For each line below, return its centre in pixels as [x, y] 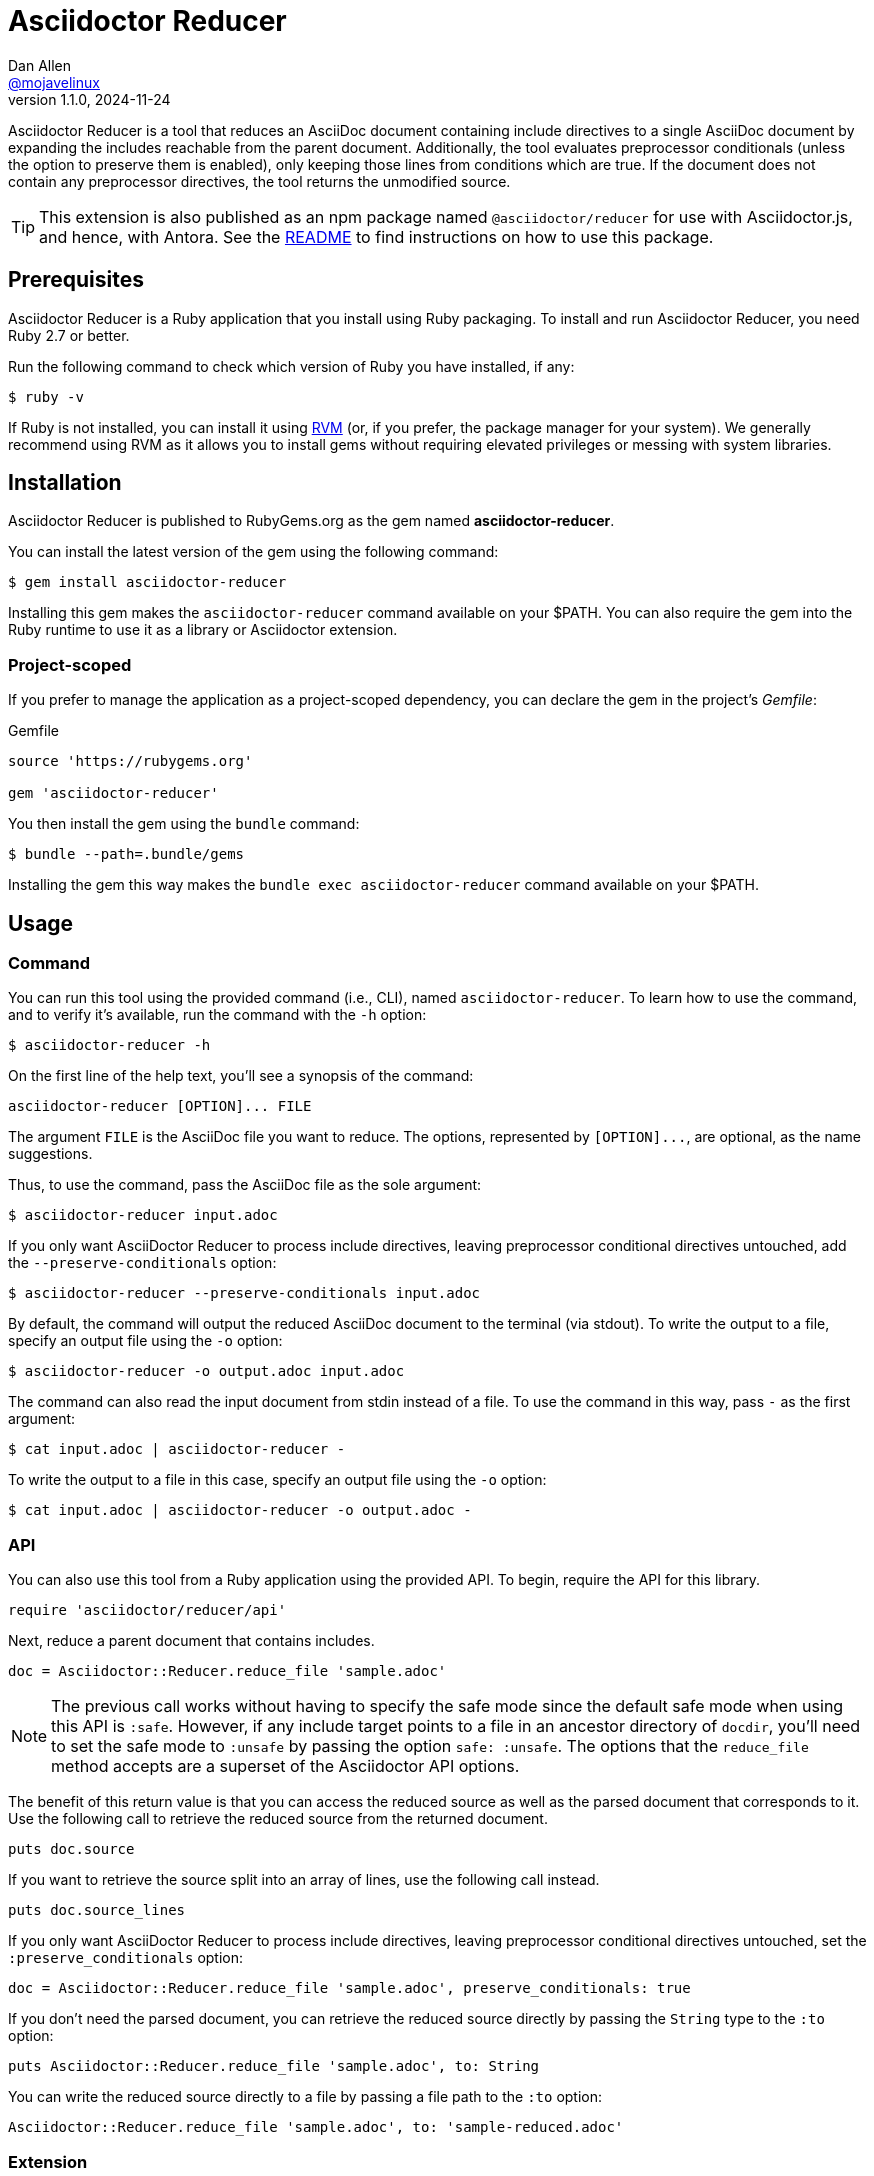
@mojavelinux [54, 82]
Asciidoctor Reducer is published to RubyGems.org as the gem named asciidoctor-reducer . [311, 521]
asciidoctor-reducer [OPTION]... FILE [160, 1106]
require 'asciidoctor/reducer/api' [147, 1610]
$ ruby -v [46, 396]
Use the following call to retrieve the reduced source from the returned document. [278, 1819]
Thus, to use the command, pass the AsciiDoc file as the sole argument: [245, 1185]
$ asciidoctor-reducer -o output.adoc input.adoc [206, 1371]
